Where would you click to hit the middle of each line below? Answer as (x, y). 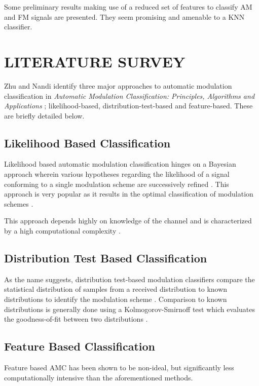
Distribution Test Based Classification (106, 258)
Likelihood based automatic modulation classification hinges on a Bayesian (120, 164)
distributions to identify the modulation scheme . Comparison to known (116, 299)
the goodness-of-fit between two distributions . (76, 319)
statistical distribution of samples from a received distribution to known (116, 289)
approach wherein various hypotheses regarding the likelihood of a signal (117, 174)
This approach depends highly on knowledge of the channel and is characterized (128, 221)
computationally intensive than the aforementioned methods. (99, 377)
